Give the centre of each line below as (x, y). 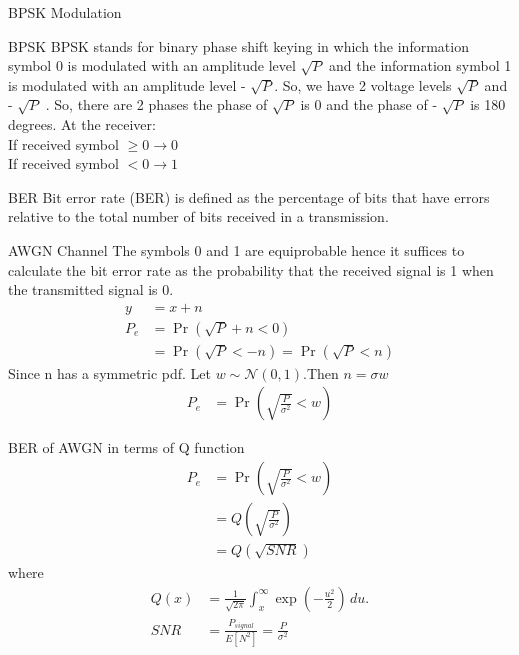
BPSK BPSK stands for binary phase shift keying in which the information (238, 45)
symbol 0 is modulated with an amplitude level (152, 65)
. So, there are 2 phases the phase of (156, 104)
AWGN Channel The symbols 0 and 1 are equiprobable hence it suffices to (236, 249)
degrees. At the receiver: (82, 123)
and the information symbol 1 (420, 65)
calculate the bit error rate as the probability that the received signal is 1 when (251, 269)
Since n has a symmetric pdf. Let (109, 372)
